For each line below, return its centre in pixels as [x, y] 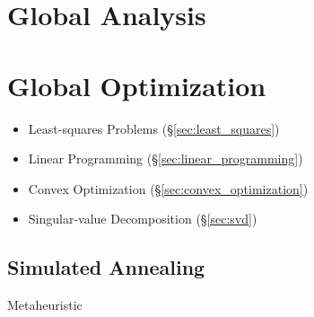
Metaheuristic [45, 305]
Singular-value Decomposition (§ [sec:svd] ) [143, 219]
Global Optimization [137, 85]
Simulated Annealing [106, 267]
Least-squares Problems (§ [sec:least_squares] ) [154, 128]
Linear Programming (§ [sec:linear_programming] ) [166, 158]
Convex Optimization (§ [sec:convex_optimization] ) [168, 188]
